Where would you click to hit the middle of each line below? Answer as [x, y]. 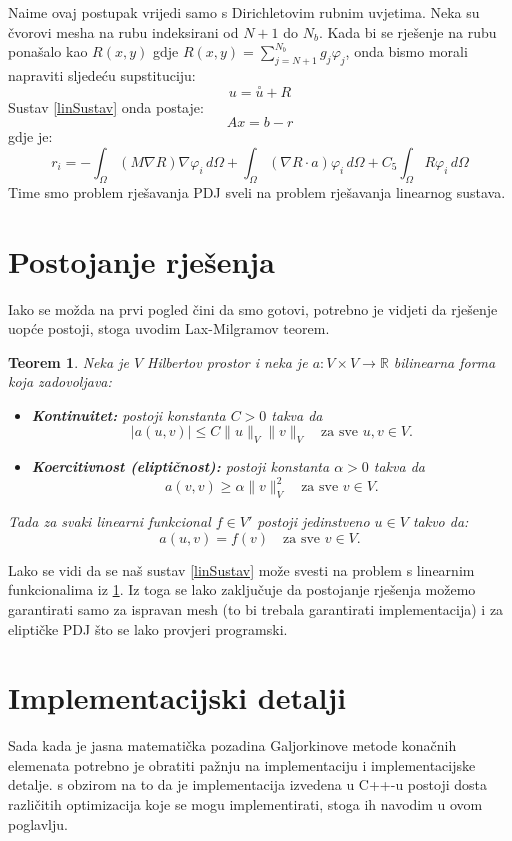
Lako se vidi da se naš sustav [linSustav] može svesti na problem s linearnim [241, 569]
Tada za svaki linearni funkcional [109, 521]
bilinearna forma [444, 361]
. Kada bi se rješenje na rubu [407, 31]
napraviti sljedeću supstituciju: [102, 74]
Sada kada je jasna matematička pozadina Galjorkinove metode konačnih [232, 745]
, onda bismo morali [406, 51]
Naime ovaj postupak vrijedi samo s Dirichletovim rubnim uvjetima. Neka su [244, 12]
